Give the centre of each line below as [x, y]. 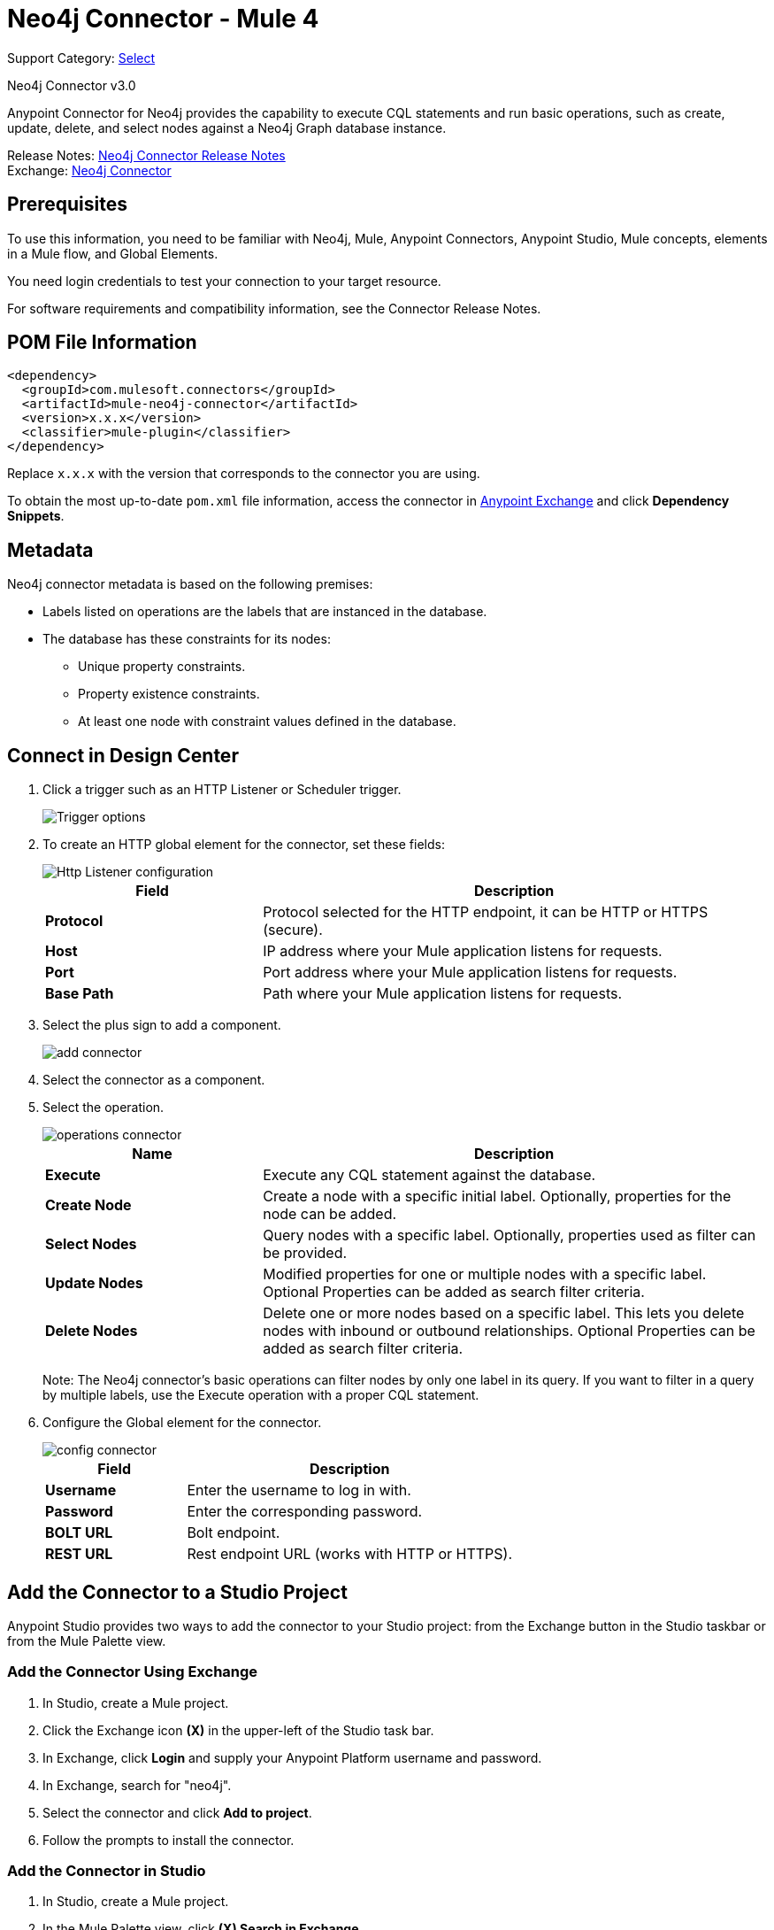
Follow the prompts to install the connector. [169, 1840]
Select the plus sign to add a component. [162, 1025]
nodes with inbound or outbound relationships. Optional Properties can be [509, 1331]
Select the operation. [103, 1108]
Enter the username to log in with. [299, 1490]
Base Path [80, 994]
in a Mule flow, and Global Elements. [113, 253]
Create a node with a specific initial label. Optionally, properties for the [497, 1197]
